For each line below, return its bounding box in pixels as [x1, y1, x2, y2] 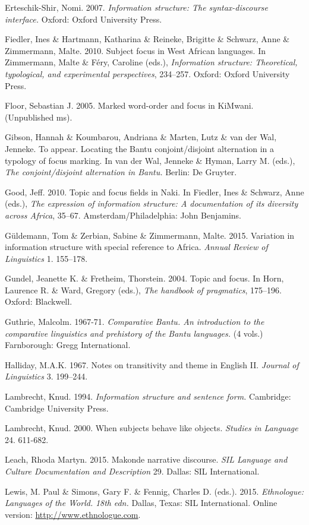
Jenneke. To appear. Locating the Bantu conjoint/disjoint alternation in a [5, 142, 275, 154]
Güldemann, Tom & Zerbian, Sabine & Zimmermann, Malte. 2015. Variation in [5, 229, 295, 241]
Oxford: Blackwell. [5, 295, 72, 308]
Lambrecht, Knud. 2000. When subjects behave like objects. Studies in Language [5, 422, 298, 434]
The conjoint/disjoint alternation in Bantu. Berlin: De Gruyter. [5, 166, 237, 178]
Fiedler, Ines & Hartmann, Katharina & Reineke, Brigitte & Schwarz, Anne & [5, 33, 290, 45]
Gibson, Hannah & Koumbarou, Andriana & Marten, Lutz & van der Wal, [5, 131, 277, 143]
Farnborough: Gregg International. [5, 339, 131, 351]
